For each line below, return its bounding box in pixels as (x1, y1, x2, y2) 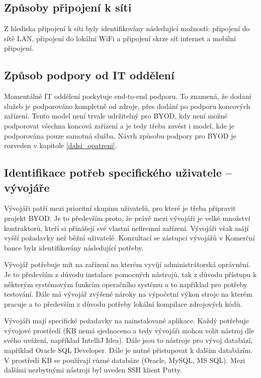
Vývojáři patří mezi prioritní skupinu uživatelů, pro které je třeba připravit (4, 203, 236, 213)
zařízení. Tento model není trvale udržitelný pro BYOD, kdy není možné (4, 110, 228, 121)
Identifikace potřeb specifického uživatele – (4, 165, 232, 180)
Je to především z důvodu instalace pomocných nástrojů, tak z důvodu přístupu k (4, 269, 257, 279)
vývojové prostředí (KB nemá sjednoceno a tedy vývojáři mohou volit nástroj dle (4, 325, 254, 335)
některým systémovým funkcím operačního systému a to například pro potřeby (4, 279, 247, 289)
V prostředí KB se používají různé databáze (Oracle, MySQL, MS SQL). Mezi (4, 354, 245, 365)
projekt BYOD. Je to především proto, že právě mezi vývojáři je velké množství (4, 212, 250, 223)
